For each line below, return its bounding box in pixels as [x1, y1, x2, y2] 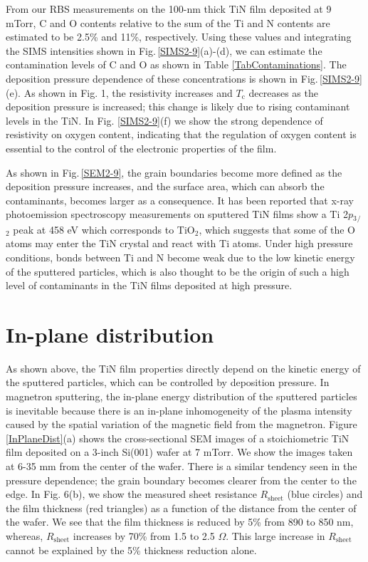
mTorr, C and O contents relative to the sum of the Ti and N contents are [6, 15, 330, 30]
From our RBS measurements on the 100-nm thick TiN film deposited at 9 [6, 1, 332, 16]
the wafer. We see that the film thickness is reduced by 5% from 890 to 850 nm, [6, 514, 354, 529]
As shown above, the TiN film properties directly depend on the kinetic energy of [6, 360, 361, 375]
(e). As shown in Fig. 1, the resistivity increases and [6, 85, 233, 100]
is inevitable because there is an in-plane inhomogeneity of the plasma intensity [6, 402, 352, 417]
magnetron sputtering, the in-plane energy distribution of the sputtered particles [6, 389, 357, 404]
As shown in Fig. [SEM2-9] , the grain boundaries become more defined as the [6, 165, 342, 179]
